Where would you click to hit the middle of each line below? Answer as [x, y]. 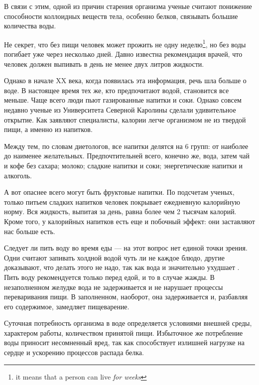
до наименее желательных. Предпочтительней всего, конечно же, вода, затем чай [127, 156]
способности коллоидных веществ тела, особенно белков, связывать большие [121, 16]
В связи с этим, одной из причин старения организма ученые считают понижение [128, 6]
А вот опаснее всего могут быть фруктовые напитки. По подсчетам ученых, [119, 192]
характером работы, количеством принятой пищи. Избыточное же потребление [124, 332]
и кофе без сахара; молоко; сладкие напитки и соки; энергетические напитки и [124, 165]
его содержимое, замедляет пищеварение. [67, 306]
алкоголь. [18, 175]
